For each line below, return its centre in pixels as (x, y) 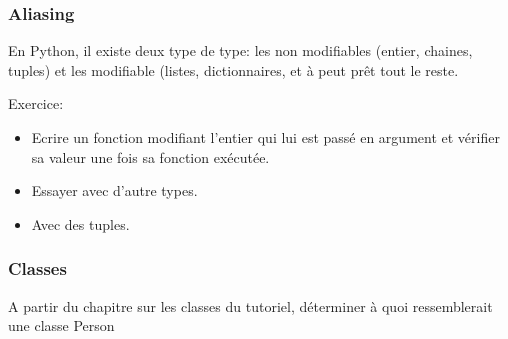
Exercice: (36, 103)
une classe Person (61, 325)
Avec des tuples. (80, 223)
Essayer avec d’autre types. (114, 190)
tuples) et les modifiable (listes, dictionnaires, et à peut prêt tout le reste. (233, 69)
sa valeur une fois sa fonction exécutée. (150, 156)
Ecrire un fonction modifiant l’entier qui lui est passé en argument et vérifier (265, 137)
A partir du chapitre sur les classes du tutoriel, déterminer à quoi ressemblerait (250, 305)
